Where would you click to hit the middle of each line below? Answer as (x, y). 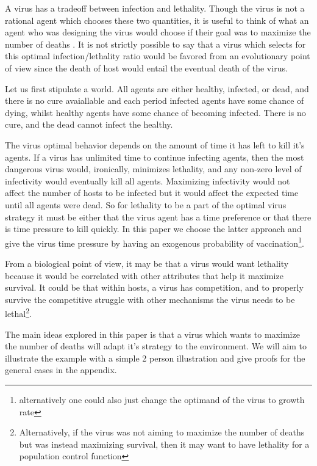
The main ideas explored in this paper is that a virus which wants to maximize (152, 334)
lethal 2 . (18, 312)
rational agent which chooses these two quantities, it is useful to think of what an (157, 20)
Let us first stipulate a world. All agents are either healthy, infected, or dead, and (157, 88)
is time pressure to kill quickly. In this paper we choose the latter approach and (153, 229)
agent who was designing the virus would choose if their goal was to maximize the (158, 32)
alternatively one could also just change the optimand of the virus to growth (162, 399)
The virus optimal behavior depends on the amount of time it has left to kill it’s (155, 144)
